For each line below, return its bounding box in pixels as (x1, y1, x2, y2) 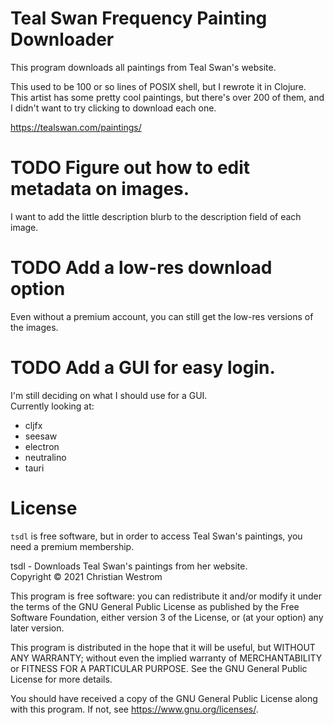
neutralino (24, 451, 67, 463)
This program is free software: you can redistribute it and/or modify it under (10, 590, 322, 602)
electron (24, 440, 60, 452)
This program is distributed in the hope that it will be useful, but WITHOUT (10, 641, 316, 653)
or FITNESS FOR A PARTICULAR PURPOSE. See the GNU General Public (10, 662, 308, 674)
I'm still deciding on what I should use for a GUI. (10, 389, 208, 401)
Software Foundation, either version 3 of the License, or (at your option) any (10, 611, 324, 623)
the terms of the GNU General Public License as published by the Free (10, 600, 300, 612)
